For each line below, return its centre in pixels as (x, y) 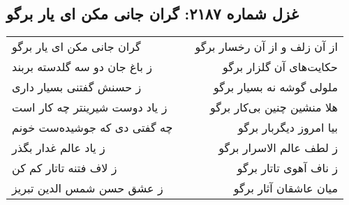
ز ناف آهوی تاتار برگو (287, 168)
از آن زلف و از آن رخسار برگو (266, 47)
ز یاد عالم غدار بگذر (59, 148)
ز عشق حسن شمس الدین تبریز (88, 188)
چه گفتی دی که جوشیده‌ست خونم (92, 128)
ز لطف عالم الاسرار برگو (278, 148)
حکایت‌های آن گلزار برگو (280, 67)
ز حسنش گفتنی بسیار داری (77, 87)
